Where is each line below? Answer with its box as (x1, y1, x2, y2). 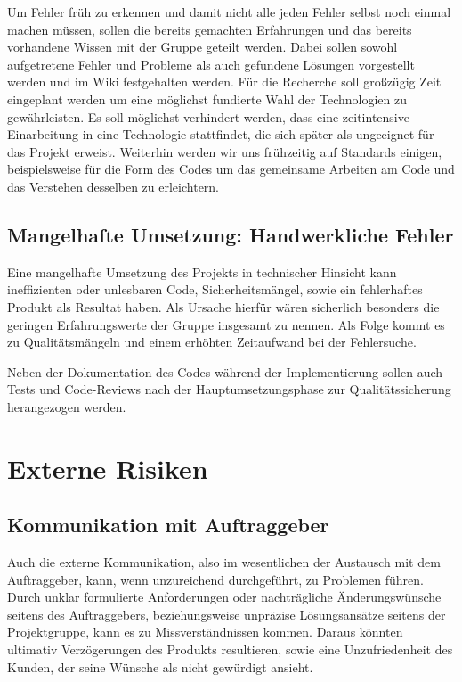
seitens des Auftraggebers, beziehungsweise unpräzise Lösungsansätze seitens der (7, 604, 446, 623)
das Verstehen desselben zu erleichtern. (7, 177, 220, 195)
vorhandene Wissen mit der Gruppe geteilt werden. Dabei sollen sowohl (7, 37, 398, 56)
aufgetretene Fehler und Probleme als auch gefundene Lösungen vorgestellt (7, 54, 415, 73)
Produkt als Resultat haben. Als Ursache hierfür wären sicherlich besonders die (7, 297, 440, 316)
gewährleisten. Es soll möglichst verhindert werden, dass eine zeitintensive (7, 107, 409, 126)
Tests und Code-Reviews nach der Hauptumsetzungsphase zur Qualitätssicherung (7, 380, 451, 399)
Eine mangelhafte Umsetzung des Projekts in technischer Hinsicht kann (7, 262, 397, 281)
